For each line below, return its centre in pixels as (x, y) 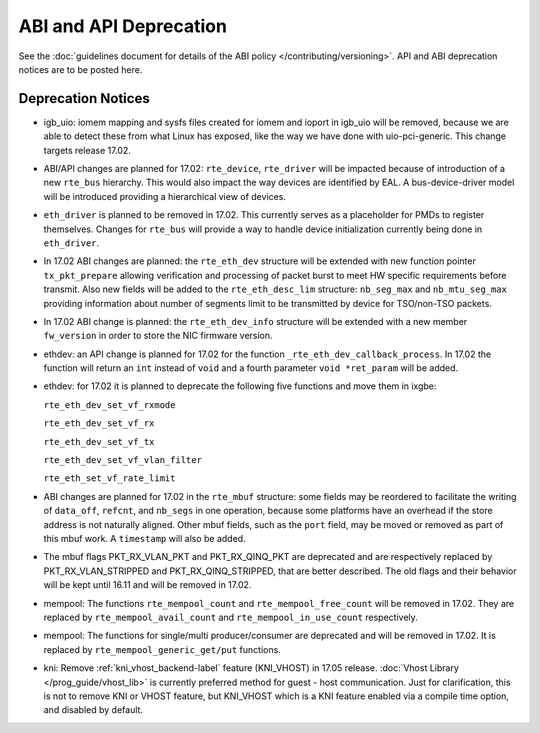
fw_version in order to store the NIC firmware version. (158, 336)
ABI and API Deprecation (122, 26)
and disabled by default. (93, 710)
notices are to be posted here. (80, 69)
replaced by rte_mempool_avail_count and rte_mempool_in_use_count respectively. (231, 617)
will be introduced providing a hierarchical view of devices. (165, 196)
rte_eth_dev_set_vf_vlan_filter (122, 460)
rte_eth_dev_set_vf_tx (99, 441)
